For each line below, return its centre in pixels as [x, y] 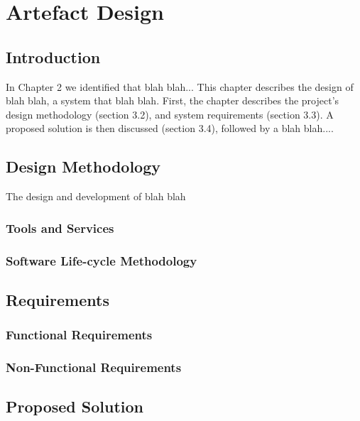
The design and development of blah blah [96, 196]
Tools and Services [60, 228]
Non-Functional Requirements [94, 367]
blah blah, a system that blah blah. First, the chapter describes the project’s [173, 100]
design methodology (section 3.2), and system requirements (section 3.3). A [170, 114]
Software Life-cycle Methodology [102, 260]
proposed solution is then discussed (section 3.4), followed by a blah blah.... [170, 128]
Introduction [53, 56]
